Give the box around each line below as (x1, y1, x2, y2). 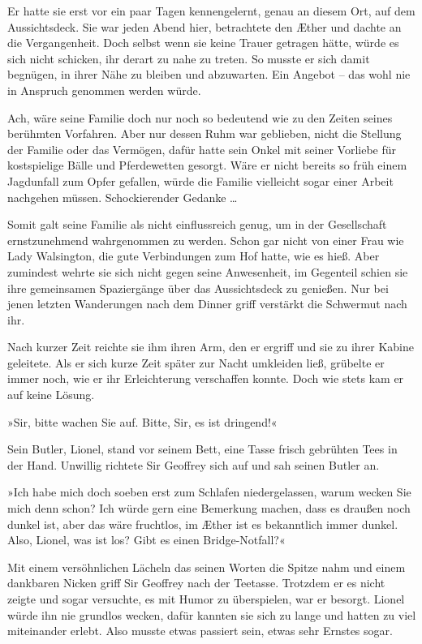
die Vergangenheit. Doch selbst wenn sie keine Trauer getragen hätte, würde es (7, 34, 399, 51)
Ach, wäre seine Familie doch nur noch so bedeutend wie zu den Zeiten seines (7, 109, 393, 126)
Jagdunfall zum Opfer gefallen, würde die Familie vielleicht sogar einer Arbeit (7, 172, 394, 189)
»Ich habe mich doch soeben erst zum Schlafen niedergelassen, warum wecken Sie (7, 483, 411, 500)
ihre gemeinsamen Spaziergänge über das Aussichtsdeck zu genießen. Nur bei (7, 279, 389, 296)
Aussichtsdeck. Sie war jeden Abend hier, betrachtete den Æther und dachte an (7, 18, 402, 35)
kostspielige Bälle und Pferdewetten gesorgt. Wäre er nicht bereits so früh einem (7, 157, 407, 174)
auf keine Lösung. (7, 386, 95, 403)
